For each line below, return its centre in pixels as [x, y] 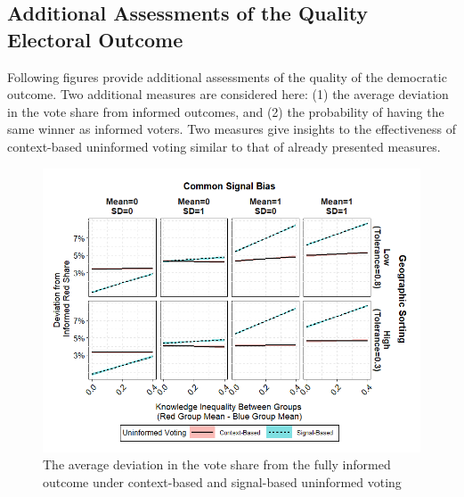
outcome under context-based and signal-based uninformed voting [222, 481]
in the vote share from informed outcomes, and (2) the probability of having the [226, 111]
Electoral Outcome [95, 39]
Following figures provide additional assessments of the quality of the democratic [227, 76]
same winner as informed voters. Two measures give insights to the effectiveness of [232, 129]
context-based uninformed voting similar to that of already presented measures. [224, 146]
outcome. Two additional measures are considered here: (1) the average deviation [228, 94]
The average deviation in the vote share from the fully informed [217, 464]
